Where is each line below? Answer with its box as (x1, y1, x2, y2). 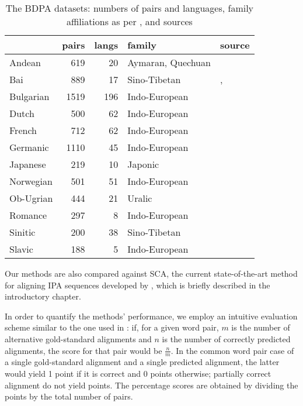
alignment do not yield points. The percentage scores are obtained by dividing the (5, 379, 298, 391)
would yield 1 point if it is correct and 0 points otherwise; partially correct (5, 367, 271, 379)
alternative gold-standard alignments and (5, 332, 152, 345)
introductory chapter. (5, 290, 81, 302)
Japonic (127, 157, 159, 171)
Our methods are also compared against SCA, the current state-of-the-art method (5, 267, 298, 279)
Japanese (9, 157, 46, 171)
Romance (9, 208, 47, 222)
